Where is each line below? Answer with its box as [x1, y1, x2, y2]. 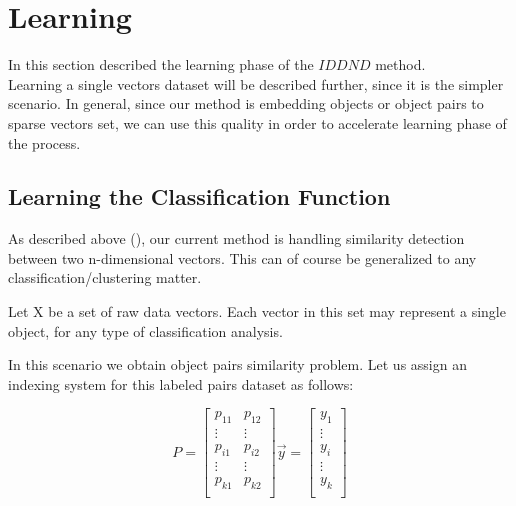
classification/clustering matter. [8, 267, 202, 288]
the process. [8, 132, 81, 153]
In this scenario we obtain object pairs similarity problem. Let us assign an [8, 354, 467, 375]
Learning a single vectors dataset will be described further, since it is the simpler [8, 73, 504, 94]
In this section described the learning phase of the [8, 54, 314, 75]
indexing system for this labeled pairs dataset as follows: [8, 373, 354, 394]
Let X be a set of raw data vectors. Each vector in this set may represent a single [8, 301, 506, 322]
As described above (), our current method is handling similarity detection [8, 228, 465, 249]
